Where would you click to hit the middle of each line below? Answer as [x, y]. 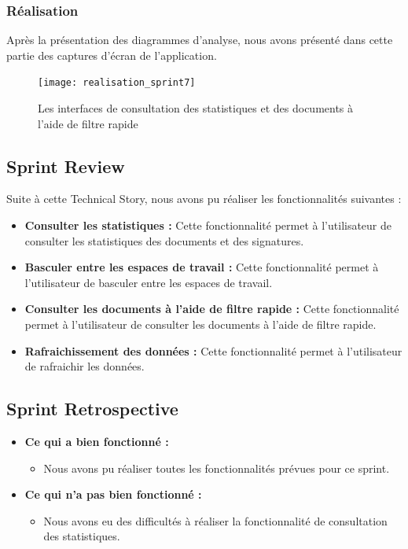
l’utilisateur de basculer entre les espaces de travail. [149, 282]
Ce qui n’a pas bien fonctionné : [113, 494]
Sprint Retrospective [92, 409]
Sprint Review [66, 166]
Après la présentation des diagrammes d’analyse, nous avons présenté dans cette [200, 40]
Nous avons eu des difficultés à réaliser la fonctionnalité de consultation [215, 520]
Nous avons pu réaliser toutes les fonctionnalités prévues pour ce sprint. [217, 468]
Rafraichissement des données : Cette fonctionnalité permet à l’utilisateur [213, 350]
